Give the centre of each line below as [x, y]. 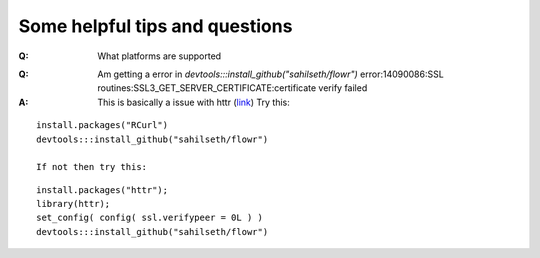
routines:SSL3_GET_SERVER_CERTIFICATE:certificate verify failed [232, 88]
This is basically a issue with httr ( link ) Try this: [193, 102]
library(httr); [73, 204]
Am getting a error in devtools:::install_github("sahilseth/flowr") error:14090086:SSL [270, 74]
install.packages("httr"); [102, 189]
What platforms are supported [159, 56]
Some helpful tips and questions [155, 26]
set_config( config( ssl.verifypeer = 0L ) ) [150, 218]
